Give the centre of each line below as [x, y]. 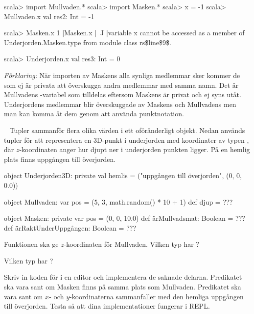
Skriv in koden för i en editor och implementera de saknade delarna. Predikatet [123, 277]
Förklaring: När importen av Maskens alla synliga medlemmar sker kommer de [122, 75]
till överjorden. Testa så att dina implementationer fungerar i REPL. [107, 306]
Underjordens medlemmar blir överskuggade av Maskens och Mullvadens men [120, 104]
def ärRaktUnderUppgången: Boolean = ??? [70, 227]
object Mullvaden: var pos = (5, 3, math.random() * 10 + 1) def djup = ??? [118, 201]
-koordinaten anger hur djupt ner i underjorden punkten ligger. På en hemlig [135, 149]
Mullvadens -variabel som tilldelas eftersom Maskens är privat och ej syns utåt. [123, 94]
